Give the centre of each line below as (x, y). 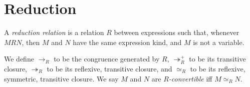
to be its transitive (217, 59)
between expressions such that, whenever (177, 32)
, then (31, 42)
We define (19, 59)
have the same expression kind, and (127, 42)
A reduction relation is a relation (54, 32)
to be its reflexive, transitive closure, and (109, 68)
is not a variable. (219, 42)
